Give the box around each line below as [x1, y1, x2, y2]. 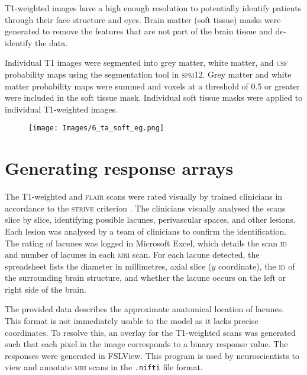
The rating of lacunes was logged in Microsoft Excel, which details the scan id [5, 236, 287, 249]
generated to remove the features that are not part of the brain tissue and [5, 25, 273, 37]
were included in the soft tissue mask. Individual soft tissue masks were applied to [5, 91, 303, 104]
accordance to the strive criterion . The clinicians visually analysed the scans [5, 201, 286, 214]
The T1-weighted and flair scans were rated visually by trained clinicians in [5, 190, 283, 203]
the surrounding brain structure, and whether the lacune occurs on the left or [5, 271, 286, 284]
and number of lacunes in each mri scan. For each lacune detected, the [5, 248, 260, 261]
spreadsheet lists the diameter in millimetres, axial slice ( [5, 259, 212, 272]
